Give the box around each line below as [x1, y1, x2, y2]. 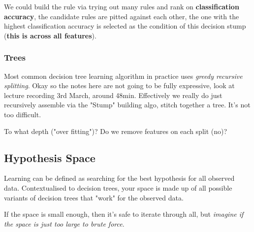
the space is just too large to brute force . [4, 218, 125, 229]
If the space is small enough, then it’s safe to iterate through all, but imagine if [4, 209, 244, 219]
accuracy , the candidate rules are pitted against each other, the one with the [4, 11, 239, 21]
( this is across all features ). [4, 30, 96, 40]
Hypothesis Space [4, 150, 95, 165]
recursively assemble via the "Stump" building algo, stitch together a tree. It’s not [4, 99, 251, 110]
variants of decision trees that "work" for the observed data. [4, 192, 184, 202]
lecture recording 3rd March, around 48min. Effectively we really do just [4, 90, 222, 100]
